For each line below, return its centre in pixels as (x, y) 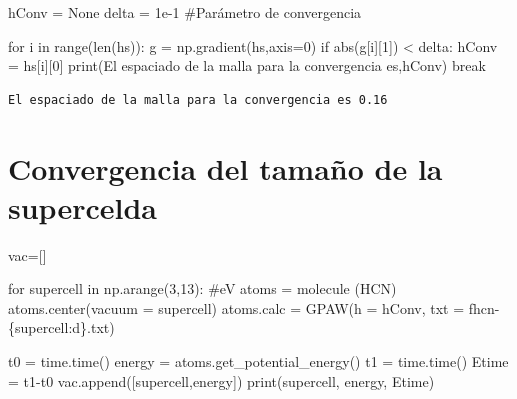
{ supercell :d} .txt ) (61, 327)
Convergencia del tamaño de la (225, 167)
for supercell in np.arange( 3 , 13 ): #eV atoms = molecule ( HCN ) (202, 288)
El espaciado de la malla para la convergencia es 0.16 (198, 99)
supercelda (82, 206)
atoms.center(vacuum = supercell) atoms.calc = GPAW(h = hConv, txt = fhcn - (254, 307)
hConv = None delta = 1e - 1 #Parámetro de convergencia (185, 12)
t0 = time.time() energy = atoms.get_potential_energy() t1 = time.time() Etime (258, 361)
